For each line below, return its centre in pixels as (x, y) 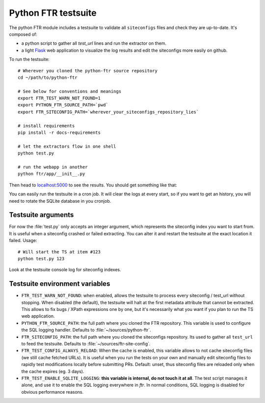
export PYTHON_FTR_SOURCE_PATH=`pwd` (63, 105)
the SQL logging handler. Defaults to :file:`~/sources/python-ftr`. (86, 330)
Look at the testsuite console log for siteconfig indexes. (65, 270)
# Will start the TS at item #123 (59, 252)
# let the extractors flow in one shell (67, 146)
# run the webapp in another (53, 167)
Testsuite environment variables (60, 284)
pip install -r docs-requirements (59, 133)
